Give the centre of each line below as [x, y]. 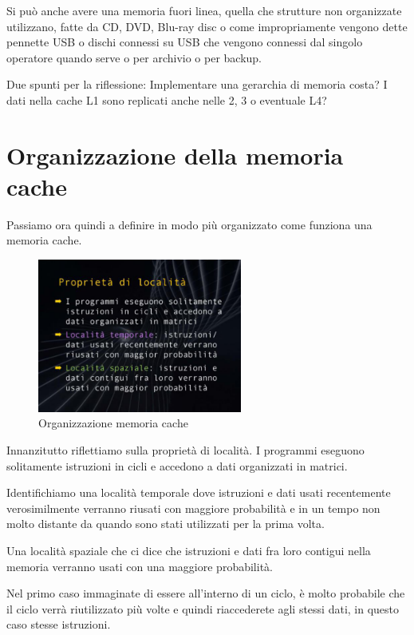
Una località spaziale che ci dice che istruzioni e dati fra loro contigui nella [189, 550]
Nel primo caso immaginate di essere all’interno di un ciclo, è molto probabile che [206, 593]
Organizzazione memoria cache [113, 423]
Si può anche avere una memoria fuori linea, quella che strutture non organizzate [204, 10]
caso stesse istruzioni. [59, 624]
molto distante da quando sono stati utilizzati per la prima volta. [166, 524]
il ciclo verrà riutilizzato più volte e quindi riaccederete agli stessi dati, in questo [203, 608]
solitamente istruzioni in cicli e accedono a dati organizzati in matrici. [177, 465]
